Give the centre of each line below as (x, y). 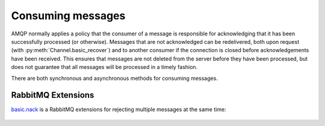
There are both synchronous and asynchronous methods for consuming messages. (114, 78)
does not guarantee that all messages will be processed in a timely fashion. (104, 67)
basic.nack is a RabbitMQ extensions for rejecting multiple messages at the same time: (119, 109)
